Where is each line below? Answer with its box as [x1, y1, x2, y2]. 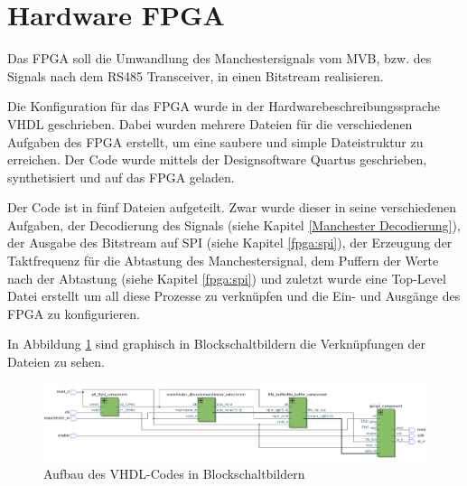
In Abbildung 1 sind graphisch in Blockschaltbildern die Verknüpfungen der [7, 334, 426, 353]
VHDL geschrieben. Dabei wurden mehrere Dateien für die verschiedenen [7, 114, 413, 133]
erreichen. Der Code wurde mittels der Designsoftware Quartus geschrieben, [7, 150, 427, 169]
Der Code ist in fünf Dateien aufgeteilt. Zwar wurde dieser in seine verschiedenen [7, 198, 457, 217]
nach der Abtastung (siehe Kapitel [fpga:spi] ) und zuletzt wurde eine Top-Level [7, 268, 446, 287]
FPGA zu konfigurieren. [7, 304, 140, 322]
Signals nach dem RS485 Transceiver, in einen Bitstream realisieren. [7, 66, 384, 85]
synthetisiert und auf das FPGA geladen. [7, 167, 235, 186]
